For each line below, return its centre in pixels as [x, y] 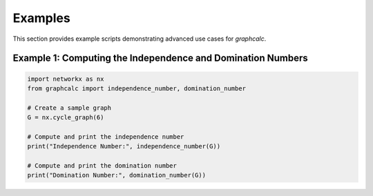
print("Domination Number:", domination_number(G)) [117, 175]
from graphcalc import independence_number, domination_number [137, 88]
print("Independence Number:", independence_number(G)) [124, 146]
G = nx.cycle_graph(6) [66, 118]
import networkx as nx [66, 79]
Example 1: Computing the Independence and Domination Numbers [161, 58]
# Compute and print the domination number [102, 166]
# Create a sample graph [69, 108]
